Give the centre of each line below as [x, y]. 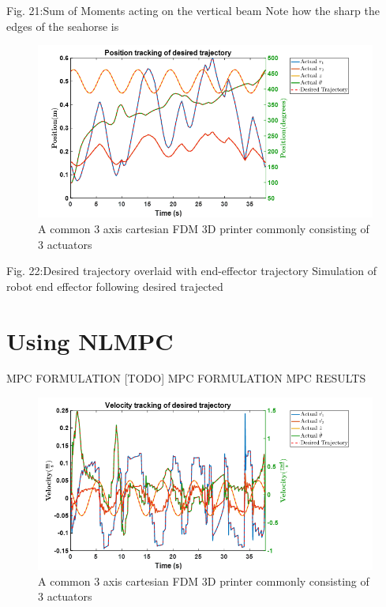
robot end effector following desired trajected [115, 286]
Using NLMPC [90, 340]
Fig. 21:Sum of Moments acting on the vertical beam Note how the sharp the [193, 10]
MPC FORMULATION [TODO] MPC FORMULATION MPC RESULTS [186, 378]
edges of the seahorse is [63, 26]
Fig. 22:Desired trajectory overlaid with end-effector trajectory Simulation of [191, 271]
